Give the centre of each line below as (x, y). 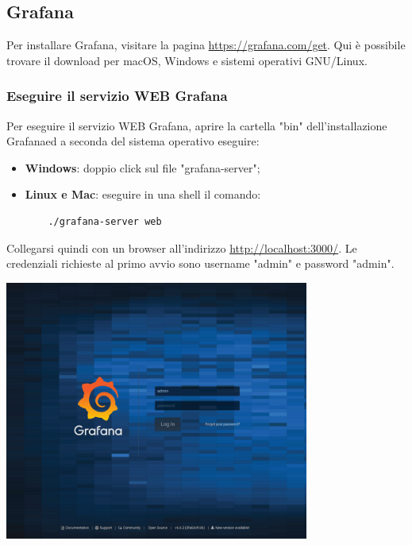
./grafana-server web (105, 221)
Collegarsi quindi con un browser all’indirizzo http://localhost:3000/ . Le (182, 247)
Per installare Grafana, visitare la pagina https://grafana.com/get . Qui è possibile (206, 45)
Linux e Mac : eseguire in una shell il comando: (143, 194)
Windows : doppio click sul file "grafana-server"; (142, 167)
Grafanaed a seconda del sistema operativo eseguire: (133, 141)
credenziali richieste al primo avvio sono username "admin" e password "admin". (200, 263)
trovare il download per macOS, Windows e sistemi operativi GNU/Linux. (187, 60)
